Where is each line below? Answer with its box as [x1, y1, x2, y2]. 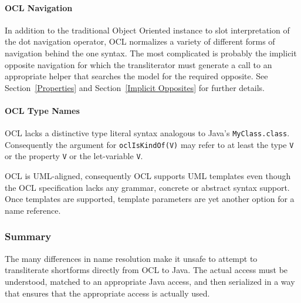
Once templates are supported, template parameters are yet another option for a [5, 193, 295, 205]
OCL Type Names [5, 104, 80, 116]
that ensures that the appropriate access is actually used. [5, 287, 210, 299]
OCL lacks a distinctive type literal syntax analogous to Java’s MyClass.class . [5, 127, 290, 139]
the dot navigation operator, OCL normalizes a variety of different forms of [5, 35, 275, 48]
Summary [5, 229, 52, 244]
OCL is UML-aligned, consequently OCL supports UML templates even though [5, 170, 291, 182]
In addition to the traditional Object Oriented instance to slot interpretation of [5, 23, 290, 36]
